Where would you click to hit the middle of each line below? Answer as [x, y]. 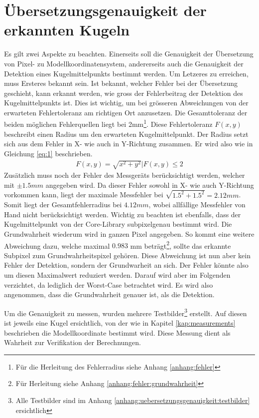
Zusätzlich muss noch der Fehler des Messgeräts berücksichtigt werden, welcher [125, 175]
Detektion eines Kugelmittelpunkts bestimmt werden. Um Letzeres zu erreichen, [126, 73]
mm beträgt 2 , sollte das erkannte [181, 245]
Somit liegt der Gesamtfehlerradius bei [63, 205]
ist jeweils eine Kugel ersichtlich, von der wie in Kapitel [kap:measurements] [120, 322]
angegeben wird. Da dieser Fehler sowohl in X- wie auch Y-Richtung [150, 185]
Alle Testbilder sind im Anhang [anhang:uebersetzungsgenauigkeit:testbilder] [133, 400]
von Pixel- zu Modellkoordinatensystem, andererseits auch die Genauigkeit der [124, 63]
